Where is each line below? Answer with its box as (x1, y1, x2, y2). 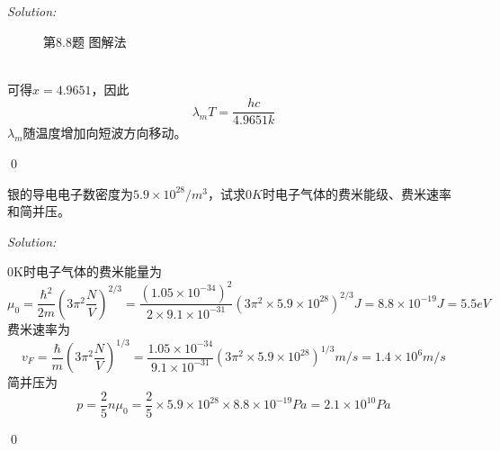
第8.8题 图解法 (43, 32, 127, 50)
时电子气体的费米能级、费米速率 (262, 184, 451, 203)
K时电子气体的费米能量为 (13, 262, 162, 281)
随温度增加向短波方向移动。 (22, 123, 187, 142)
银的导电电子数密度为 (7, 184, 133, 203)
